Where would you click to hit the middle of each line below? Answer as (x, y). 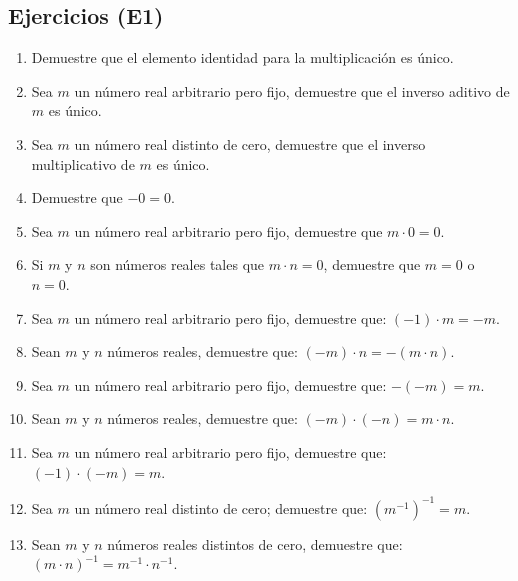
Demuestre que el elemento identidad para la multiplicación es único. (242, 57)
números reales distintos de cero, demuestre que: (255, 543)
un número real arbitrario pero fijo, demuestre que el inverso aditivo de (292, 90)
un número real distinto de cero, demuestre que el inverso (250, 143)
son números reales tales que (177, 264)
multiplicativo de (83, 163)
